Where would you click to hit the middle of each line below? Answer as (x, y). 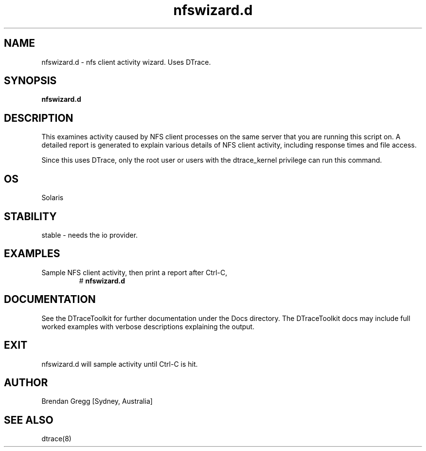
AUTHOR (26, 382)
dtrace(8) (56, 439)
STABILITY (30, 216)
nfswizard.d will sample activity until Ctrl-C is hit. (120, 364)
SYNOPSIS (30, 81)
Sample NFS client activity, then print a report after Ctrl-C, (134, 272)
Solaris (53, 198)
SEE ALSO (29, 420)
